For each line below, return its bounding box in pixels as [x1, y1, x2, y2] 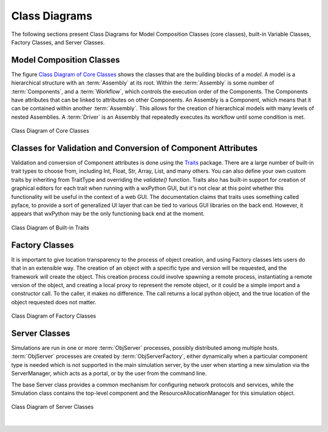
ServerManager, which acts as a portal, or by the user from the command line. [11, 370, 207, 377]
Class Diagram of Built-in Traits [11, 224, 89, 231]
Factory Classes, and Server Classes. [11, 38, 105, 46]
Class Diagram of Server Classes [11, 403, 94, 411]
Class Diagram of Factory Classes [11, 312, 97, 319]
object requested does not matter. [11, 298, 97, 305]
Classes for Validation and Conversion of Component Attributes [11, 143, 258, 153]
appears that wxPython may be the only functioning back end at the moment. [11, 210, 205, 217]
